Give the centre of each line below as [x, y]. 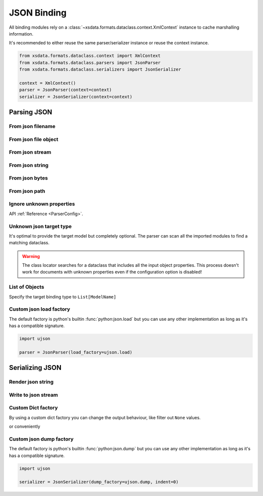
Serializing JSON [35, 368]
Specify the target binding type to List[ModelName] [63, 296]
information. [21, 34]
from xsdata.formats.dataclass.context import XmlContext [90, 56]
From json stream [30, 152]
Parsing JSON [31, 112]
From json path [27, 191]
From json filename [32, 127]
